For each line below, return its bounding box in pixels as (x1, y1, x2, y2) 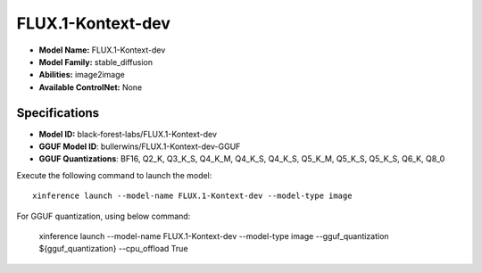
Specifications (16, 105, 100, 120)
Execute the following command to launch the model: (16, 170, 212, 180)
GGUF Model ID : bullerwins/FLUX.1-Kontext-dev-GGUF (38, 141, 241, 152)
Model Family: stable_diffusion (38, 56, 154, 67)
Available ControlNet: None (38, 81, 143, 93)
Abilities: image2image (38, 70, 125, 80)
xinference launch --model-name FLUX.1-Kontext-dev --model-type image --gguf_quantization (38, 230, 389, 241)
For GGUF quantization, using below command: (16, 211, 191, 221)
